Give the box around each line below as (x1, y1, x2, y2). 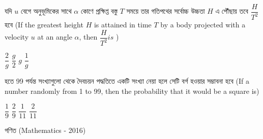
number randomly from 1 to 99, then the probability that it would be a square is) (5, 86, 259, 96)
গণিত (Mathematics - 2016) (5, 124, 86, 135)
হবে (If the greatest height (5, 19, 83, 30)
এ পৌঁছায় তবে (215, 6, 248, 16)
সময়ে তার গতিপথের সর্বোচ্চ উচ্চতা (126, 6, 205, 16)
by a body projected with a (160, 19, 246, 30)
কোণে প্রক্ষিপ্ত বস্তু (80, 6, 118, 16)
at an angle (37, 31, 72, 42)
